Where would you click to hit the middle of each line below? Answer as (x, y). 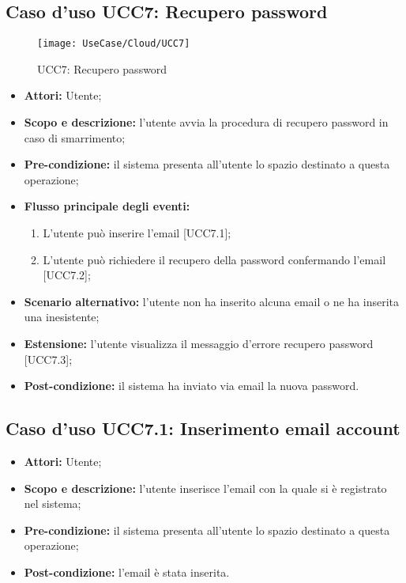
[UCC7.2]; (67, 275)
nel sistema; (53, 503)
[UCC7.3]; (48, 359)
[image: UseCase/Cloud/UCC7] (114, 44)
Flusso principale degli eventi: (107, 206)
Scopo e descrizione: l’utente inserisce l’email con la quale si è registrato (205, 488)
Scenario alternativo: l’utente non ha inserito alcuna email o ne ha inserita (212, 301)
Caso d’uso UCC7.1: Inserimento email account (203, 428)
